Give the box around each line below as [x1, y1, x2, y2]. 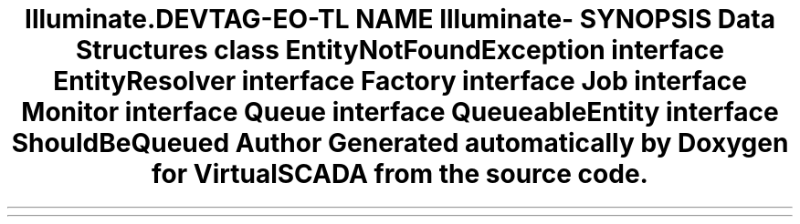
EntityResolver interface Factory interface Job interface [53, 66, 747, 97]
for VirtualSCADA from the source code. [152, 158, 648, 189]
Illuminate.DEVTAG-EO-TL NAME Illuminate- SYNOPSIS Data [25, 4, 775, 35]
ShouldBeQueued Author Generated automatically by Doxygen [11, 127, 789, 158]
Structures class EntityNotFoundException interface [75, 35, 725, 66]
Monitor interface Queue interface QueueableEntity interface [21, 97, 779, 127]
